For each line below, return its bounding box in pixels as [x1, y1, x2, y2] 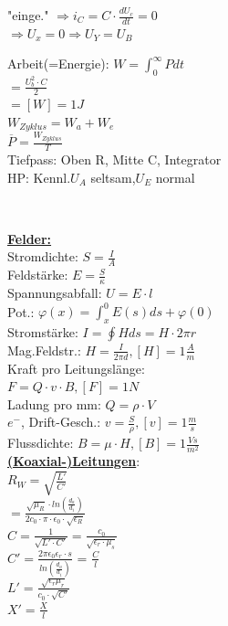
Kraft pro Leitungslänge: [7, 358, 145, 377]
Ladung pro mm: [7, 394, 101, 413]
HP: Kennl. [7, 167, 71, 186]
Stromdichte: [7, 247, 78, 266]
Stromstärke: [7, 322, 78, 341]
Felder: [7, 228, 52, 248]
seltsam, [90, 167, 136, 186]
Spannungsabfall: [7, 282, 102, 302]
